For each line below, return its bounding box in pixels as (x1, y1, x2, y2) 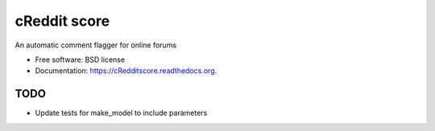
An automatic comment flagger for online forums (14, 40, 177, 50)
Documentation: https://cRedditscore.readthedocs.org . (35, 66, 217, 76)
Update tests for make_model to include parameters (35, 108, 208, 118)
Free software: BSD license (35, 55, 125, 64)
